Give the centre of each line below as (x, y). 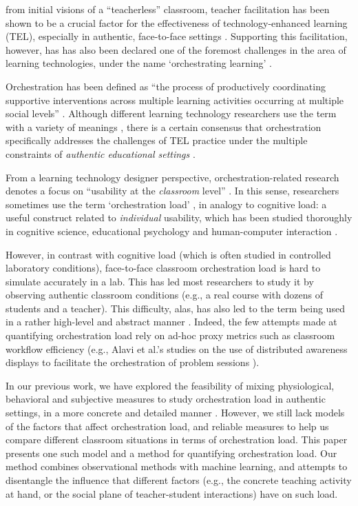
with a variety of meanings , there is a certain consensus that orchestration (164, 126)
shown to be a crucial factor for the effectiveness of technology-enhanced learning (177, 22)
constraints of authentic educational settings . (101, 153)
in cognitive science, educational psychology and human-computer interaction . (172, 231)
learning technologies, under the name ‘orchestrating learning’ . (139, 63)
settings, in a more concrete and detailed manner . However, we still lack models (175, 413)
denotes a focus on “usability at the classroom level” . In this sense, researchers (172, 191)
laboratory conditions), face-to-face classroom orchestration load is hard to (163, 268)
